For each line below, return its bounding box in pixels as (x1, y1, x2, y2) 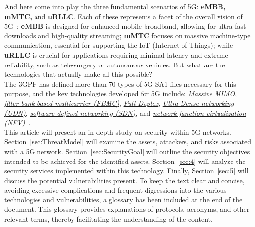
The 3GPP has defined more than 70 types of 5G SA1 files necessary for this (4, 78, 236, 89)
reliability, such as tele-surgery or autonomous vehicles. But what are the (4, 59, 225, 69)
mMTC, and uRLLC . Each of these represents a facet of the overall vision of (4, 11, 243, 21)
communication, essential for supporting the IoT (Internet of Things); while (4, 40, 233, 50)
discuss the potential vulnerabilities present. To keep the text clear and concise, (4, 175, 245, 185)
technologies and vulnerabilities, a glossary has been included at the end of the (4, 194, 243, 204)
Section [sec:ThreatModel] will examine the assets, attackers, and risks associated (4, 136, 252, 147)
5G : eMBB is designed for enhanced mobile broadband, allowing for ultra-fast (4, 21, 246, 31)
